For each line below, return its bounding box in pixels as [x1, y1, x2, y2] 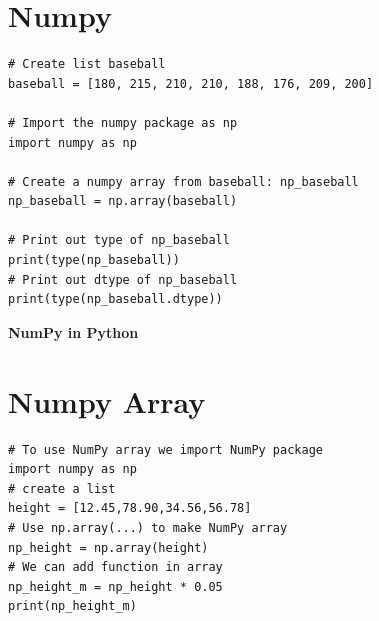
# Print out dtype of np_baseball [8, 272, 238, 287]
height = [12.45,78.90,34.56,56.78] [8, 501, 252, 516]
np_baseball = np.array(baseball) [8, 194, 238, 209]
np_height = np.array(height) [8, 540, 209, 555]
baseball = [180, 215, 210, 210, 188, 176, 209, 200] [8, 76, 374, 91]
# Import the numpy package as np [8, 115, 238, 130]
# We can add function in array [8, 560, 223, 575]
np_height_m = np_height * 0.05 [8, 579, 223, 594]
